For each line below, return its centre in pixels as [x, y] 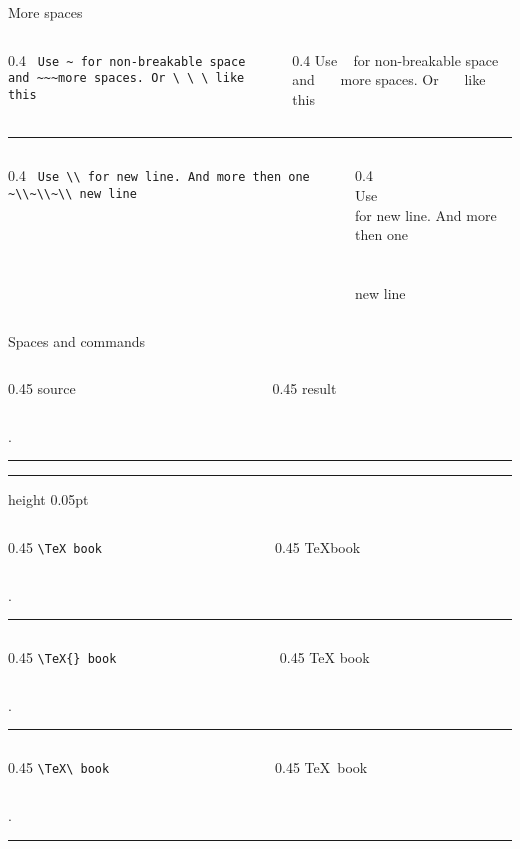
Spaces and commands [77, 340]
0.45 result [304, 388]
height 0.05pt [48, 499]
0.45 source [42, 388]
